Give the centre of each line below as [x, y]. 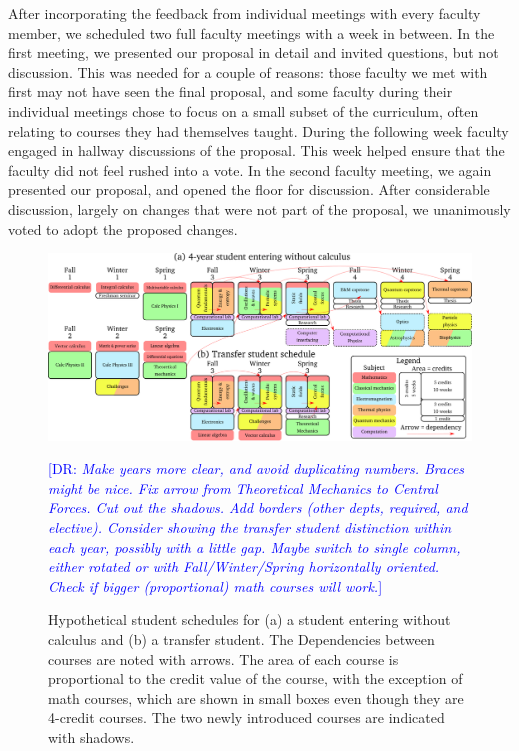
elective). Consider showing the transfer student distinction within [250, 527]
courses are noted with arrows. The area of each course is [223, 658]
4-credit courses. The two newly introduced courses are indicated [246, 717]
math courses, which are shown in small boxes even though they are [256, 697]
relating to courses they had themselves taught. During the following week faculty [258, 130]
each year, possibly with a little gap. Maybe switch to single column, [254, 546]
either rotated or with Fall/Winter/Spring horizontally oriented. [244, 566]
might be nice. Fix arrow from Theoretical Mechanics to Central [243, 487]
